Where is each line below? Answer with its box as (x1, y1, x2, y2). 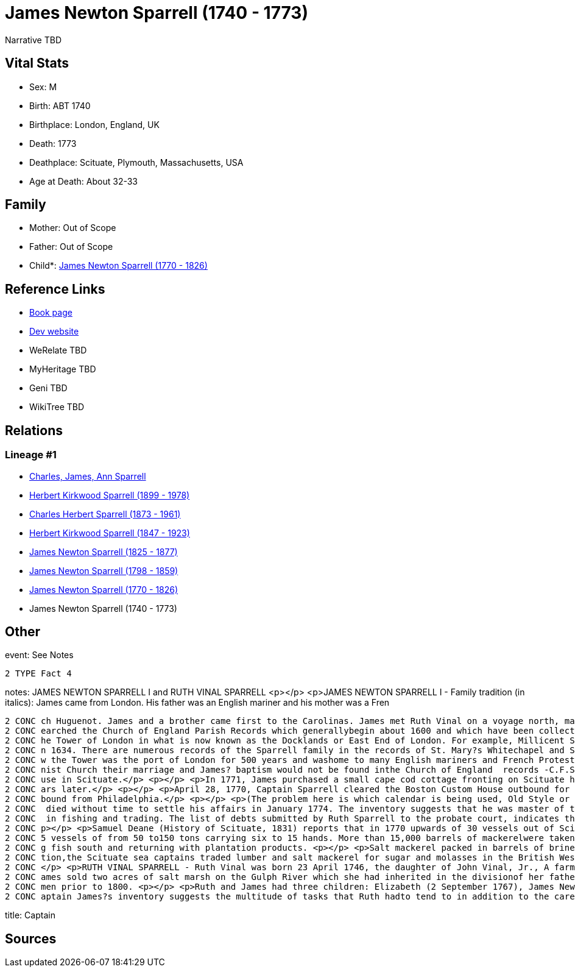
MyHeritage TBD (29, 364, 96, 375)
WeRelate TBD (29, 345, 87, 356)
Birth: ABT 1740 (29, 100, 91, 111)
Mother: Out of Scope (29, 222, 116, 233)
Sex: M (29, 81, 57, 92)
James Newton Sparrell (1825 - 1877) (29, 546, 178, 557)
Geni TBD (29, 383, 68, 394)
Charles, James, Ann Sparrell (29, 470, 146, 481)
